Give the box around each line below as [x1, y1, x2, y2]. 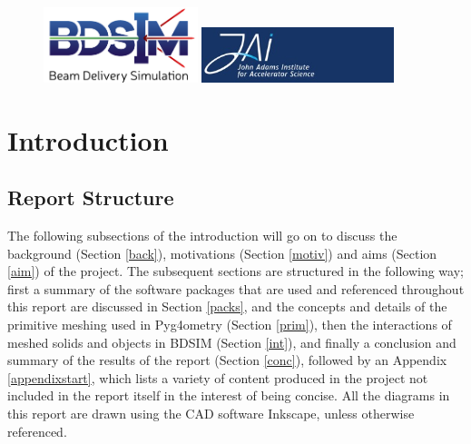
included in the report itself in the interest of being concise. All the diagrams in [7, 386, 450, 405]
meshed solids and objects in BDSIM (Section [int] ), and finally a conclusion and [7, 332, 456, 351]
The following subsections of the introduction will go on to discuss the [7, 226, 397, 245]
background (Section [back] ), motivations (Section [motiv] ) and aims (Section [7, 243, 437, 262]
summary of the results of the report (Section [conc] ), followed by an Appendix [7, 350, 447, 370]
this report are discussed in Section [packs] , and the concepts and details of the [7, 297, 447, 316]
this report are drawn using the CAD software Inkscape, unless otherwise [7, 404, 415, 423]
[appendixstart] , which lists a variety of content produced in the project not [7, 368, 428, 387]
